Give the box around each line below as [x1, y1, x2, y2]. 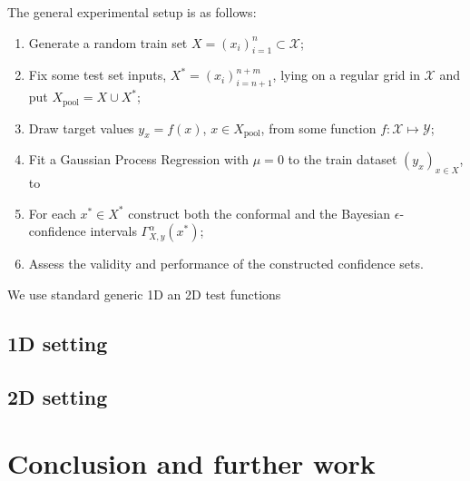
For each [28, 203, 76, 222]
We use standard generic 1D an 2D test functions [7, 285, 281, 304]
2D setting [7, 382, 108, 410]
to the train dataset [288, 150, 397, 169]
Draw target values [28, 118, 134, 137]
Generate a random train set [28, 33, 188, 52]
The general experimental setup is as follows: [7, 3, 257, 21]
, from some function [260, 118, 377, 137]
